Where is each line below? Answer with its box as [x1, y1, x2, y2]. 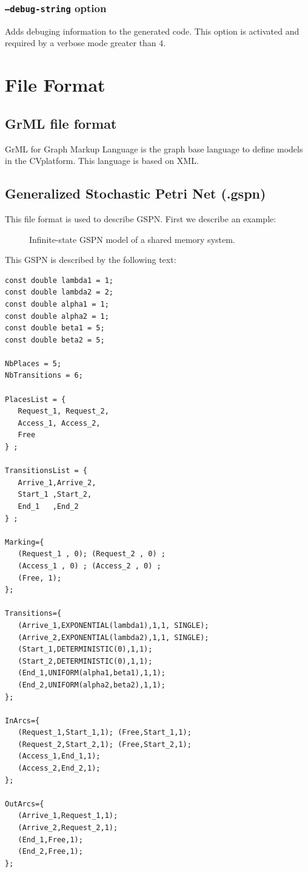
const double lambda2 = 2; [5, 288, 113, 297]
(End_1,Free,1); [18, 835, 83, 844]
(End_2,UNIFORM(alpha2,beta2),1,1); [18, 680, 166, 689]
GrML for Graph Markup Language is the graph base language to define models [5, 142, 303, 155]
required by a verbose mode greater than [5, 36, 156, 49]
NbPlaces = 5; [5, 359, 62, 368]
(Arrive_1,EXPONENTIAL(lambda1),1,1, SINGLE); [18, 621, 209, 630]
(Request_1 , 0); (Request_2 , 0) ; [18, 550, 166, 559]
